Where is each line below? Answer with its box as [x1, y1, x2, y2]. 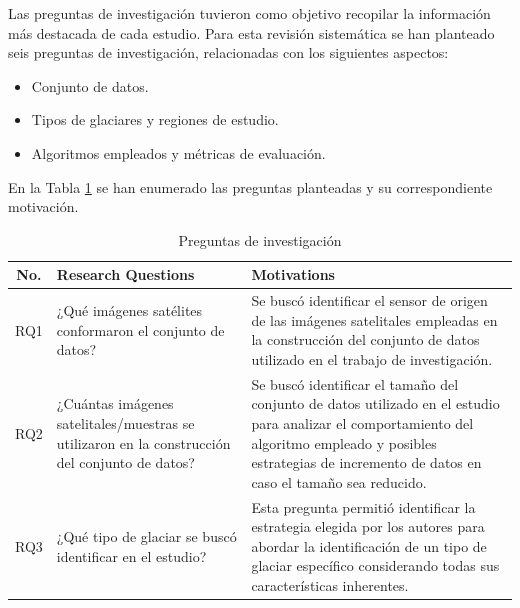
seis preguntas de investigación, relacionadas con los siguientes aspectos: [8, 42, 449, 63]
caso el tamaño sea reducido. [251, 471, 427, 492]
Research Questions [56, 264, 195, 285]
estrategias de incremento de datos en [251, 452, 482, 473]
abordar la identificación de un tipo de [251, 535, 487, 556]
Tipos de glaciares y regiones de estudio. [31, 109, 279, 130]
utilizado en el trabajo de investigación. [251, 348, 493, 369]
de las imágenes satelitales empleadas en [251, 309, 498, 330]
